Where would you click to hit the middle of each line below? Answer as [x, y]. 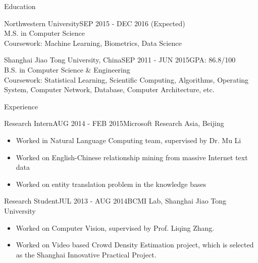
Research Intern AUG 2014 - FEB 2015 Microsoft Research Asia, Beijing [114, 123]
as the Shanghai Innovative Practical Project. [86, 254]
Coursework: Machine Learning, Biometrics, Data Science [93, 43]
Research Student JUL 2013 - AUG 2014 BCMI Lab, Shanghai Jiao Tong [115, 201]
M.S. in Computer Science [44, 33]
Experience [21, 106]
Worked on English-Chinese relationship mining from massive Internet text [132, 157]
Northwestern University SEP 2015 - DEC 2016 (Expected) [95, 23]
